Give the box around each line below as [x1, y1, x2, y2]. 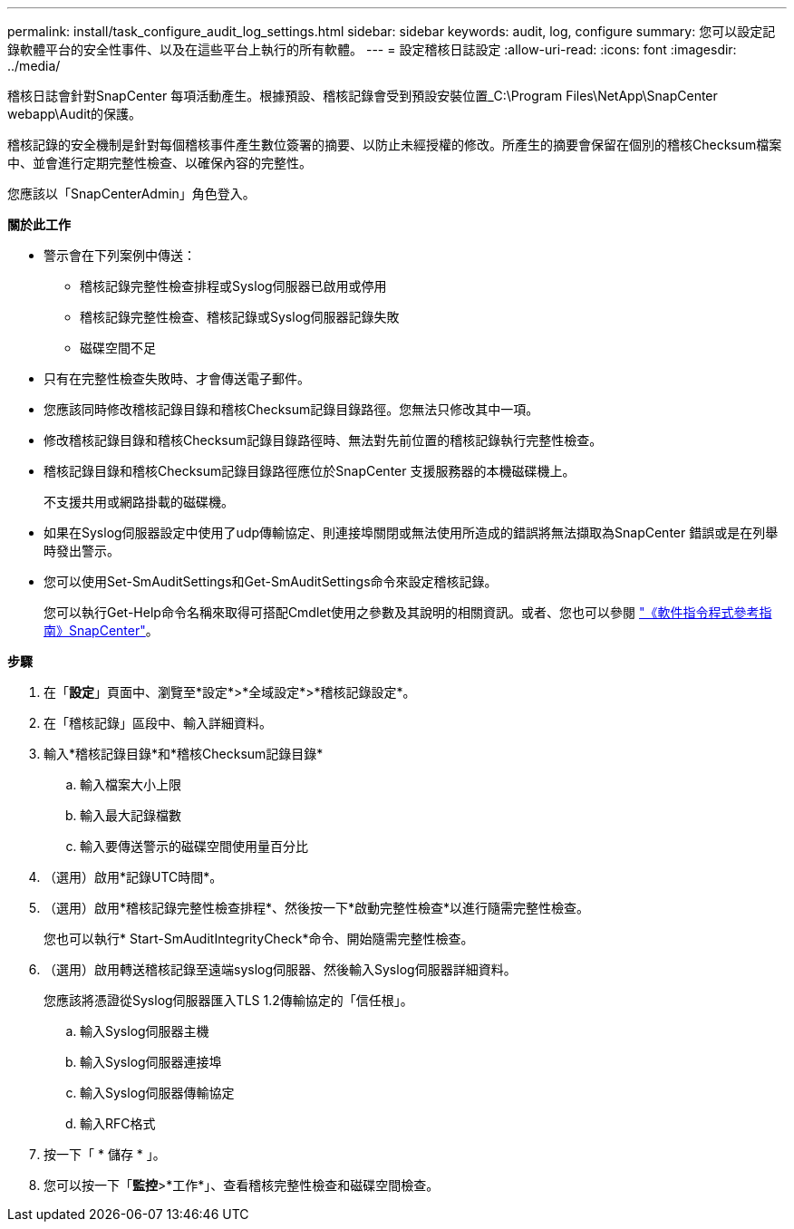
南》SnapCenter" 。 [44, 623, 159, 638]
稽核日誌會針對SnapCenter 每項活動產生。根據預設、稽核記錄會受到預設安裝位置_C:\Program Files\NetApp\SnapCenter [7, 88, 718, 103]
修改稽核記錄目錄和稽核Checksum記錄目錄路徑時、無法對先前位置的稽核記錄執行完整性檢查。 [44, 432, 603, 448]
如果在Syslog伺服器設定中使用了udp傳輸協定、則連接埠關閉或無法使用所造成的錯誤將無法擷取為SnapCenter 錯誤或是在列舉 [44, 525, 779, 540]
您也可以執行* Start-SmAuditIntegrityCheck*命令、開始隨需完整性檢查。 [44, 931, 474, 946]
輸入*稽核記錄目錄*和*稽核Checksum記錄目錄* [44, 746, 324, 761]
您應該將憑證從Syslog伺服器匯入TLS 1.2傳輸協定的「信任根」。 [44, 992, 413, 1008]
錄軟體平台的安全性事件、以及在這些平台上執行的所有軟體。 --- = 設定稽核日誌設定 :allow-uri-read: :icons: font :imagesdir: [7, 42, 737, 57]
